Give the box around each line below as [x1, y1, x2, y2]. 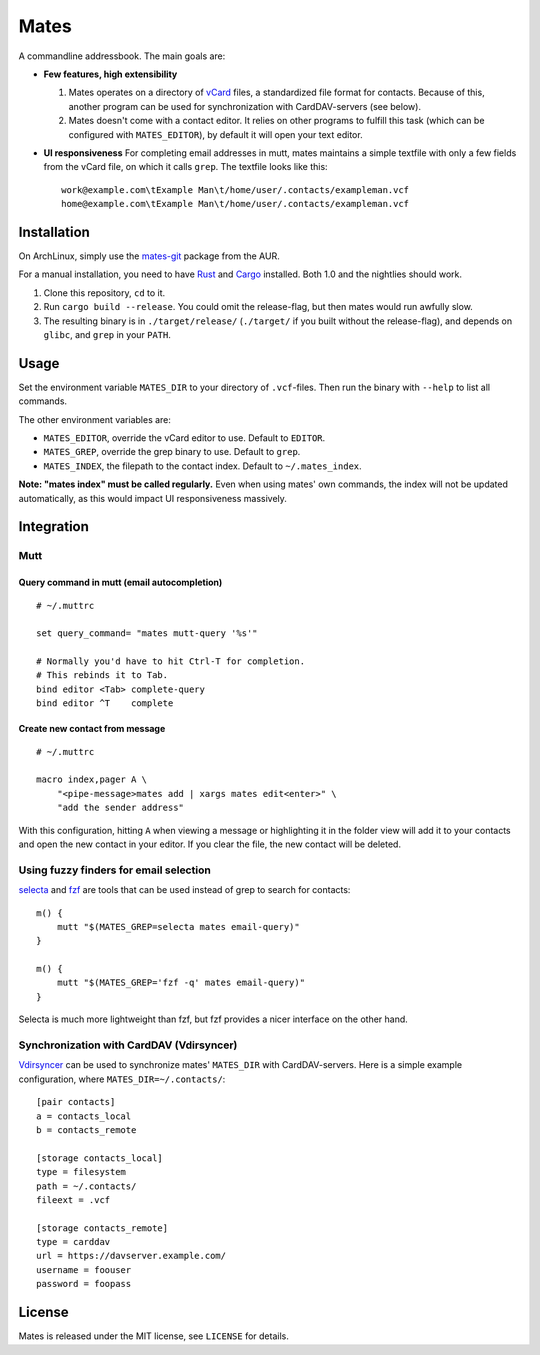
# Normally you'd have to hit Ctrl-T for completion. [36, 656, 305, 667]
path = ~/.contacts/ [36, 1180, 137, 1192]
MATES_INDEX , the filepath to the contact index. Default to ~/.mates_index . [43, 460, 362, 472]
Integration [18, 518, 90, 535]
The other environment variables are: [18, 413, 172, 425]
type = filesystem [36, 1166, 127, 1178]
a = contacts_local [36, 1110, 132, 1122]
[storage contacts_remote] [36, 1222, 169, 1234]
